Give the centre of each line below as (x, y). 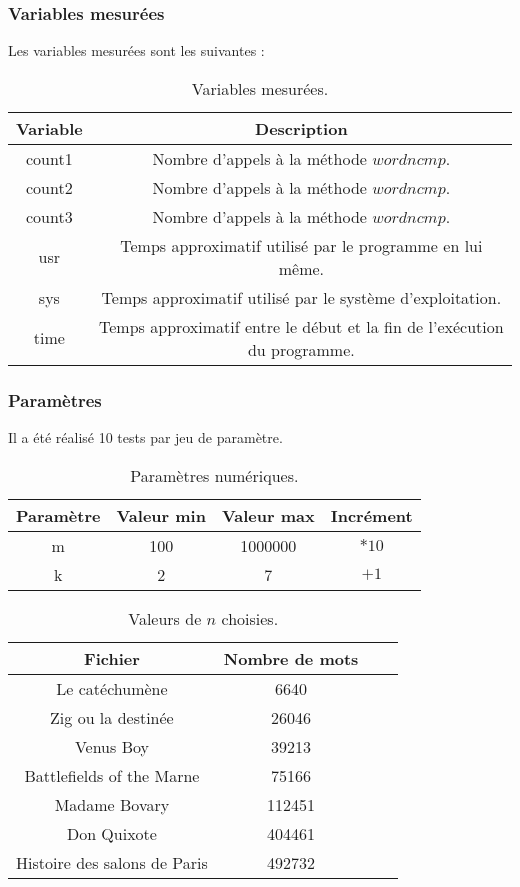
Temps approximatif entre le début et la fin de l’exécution (301, 326)
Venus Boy (111, 746)
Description (301, 128)
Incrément (371, 515)
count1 (49, 158)
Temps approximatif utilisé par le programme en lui (301, 245)
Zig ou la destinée (112, 717)
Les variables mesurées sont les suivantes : (136, 50)
